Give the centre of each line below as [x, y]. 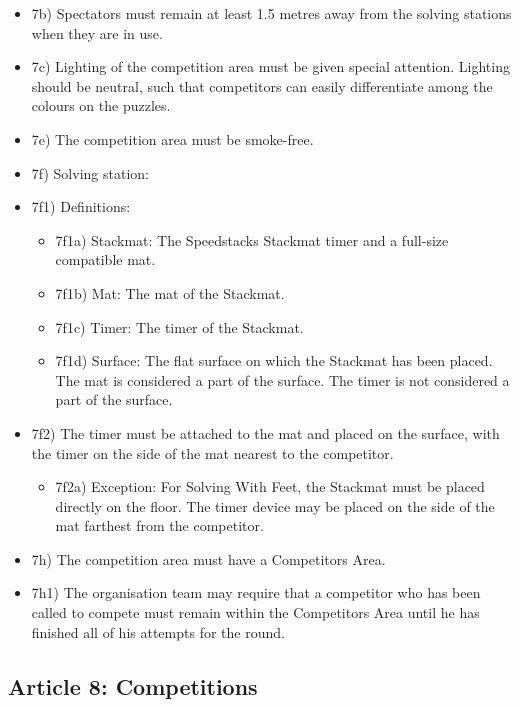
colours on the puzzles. [101, 105]
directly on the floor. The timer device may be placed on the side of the [275, 505]
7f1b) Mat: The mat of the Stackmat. [170, 292]
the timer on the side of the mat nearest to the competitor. [212, 452]
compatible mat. [105, 259]
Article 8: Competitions [133, 685]
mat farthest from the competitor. [159, 525]
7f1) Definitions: [81, 206]
